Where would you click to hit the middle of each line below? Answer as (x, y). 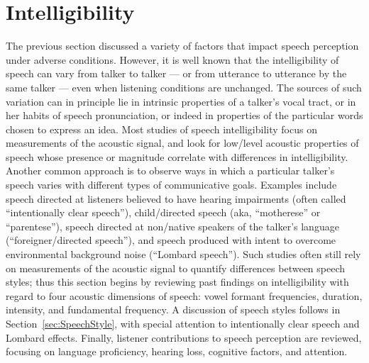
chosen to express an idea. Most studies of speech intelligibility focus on (161, 129)
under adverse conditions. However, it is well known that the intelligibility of (172, 59)
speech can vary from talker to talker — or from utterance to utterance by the (176, 73)
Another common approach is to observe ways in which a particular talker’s (170, 171)
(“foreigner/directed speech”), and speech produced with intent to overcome (171, 240)
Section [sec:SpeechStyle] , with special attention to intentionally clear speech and (183, 323)
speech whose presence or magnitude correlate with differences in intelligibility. (177, 156)
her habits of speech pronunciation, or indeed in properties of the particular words (184, 115)
